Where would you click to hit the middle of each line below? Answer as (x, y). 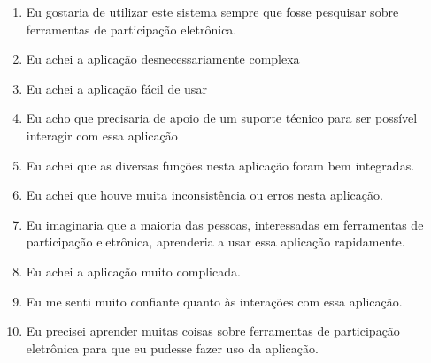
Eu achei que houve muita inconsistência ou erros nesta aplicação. (204, 195)
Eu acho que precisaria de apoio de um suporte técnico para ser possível (222, 118)
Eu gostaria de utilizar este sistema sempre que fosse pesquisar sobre (212, 11)
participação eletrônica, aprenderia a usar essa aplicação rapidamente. (215, 242)
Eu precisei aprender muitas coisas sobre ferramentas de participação (213, 331)
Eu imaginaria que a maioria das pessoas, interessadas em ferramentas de (225, 224)
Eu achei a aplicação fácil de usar (116, 88)
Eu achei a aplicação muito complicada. (133, 271)
